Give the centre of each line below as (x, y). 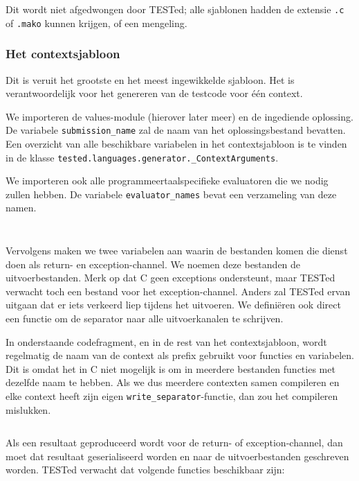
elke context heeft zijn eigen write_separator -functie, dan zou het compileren (172, 396)
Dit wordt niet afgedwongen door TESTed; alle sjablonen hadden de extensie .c (175, 9)
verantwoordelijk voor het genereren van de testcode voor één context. (154, 93)
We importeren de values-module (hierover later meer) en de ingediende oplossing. (179, 116)
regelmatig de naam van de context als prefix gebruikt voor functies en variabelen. (180, 355)
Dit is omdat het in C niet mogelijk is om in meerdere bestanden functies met (171, 368)
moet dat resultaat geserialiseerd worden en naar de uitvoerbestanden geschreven (177, 456)
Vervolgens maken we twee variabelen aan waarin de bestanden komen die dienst (177, 251)
